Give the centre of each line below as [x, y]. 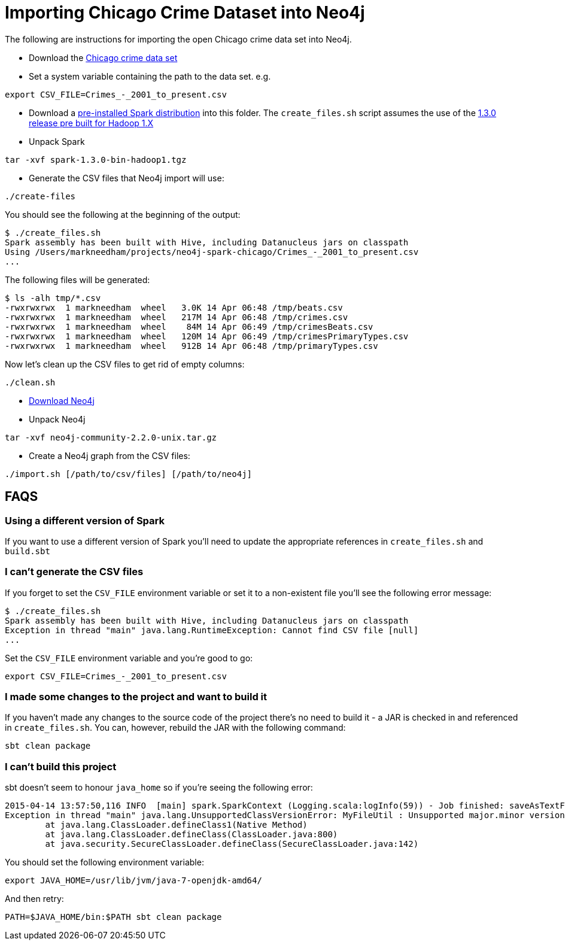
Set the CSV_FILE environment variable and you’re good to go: [129, 658]
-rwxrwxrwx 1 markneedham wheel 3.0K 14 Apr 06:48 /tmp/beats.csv [174, 307]
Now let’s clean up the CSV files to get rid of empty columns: [125, 364]
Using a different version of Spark [85, 520]
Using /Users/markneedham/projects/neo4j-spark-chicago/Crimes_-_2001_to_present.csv [212, 252]
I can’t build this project [61, 766]
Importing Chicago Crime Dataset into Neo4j [185, 13]
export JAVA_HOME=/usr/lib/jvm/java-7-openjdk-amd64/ [133, 881]
